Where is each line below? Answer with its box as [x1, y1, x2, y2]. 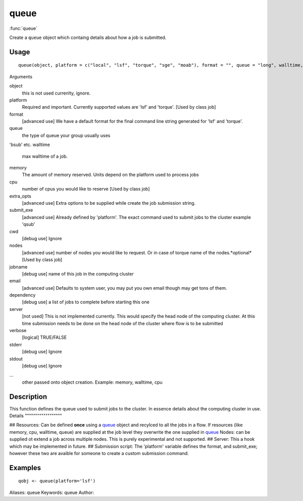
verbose [9, 328, 27, 334]
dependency [9, 292, 36, 298]
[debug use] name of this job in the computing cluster [22, 270, 134, 277]
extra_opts [9, 193, 31, 199]
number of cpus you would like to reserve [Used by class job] [22, 186, 150, 192]
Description [9, 392, 47, 401]
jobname [9, 263, 28, 270]
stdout [9, 355, 23, 361]
